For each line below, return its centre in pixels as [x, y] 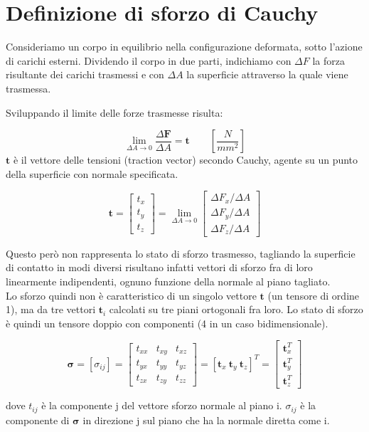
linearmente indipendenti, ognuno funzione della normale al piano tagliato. [168, 281]
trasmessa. [28, 88]
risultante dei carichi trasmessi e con [85, 74]
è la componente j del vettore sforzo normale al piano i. [162, 405]
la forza [328, 60]
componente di [38, 420]
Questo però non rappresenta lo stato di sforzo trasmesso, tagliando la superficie [181, 253]
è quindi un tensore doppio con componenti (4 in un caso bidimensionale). [167, 323]
